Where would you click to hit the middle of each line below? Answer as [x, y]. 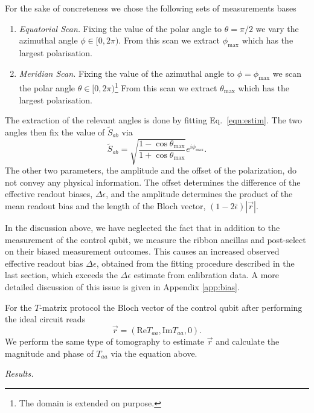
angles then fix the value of [55, 132]
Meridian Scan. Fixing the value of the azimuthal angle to [127, 73]
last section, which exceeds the [61, 275]
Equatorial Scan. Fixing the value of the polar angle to [120, 28]
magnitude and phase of [49, 353]
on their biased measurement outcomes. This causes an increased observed [142, 251]
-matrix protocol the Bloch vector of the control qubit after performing [171, 307]
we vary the [277, 28]
